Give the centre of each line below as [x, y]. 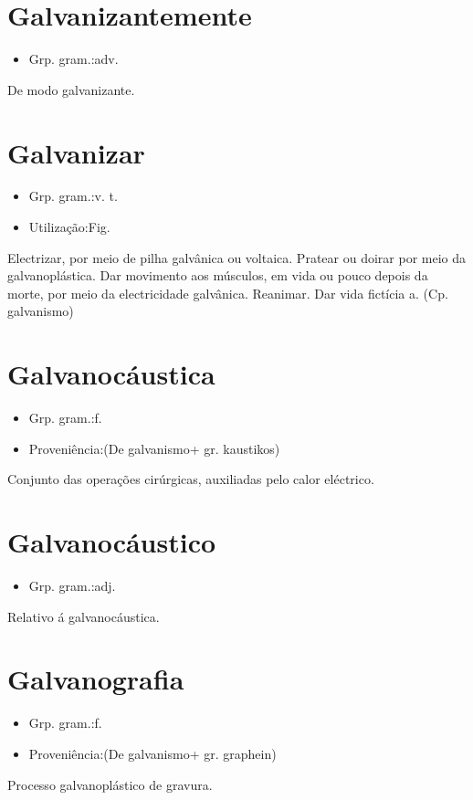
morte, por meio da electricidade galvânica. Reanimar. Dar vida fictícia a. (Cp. [228, 293]
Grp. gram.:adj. [72, 586]
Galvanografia [96, 679]
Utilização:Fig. [69, 227]
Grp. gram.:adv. [74, 59]
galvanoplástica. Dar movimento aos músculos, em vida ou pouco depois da [218, 275]
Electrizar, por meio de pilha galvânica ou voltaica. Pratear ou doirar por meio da [237, 257]
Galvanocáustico [112, 542]
